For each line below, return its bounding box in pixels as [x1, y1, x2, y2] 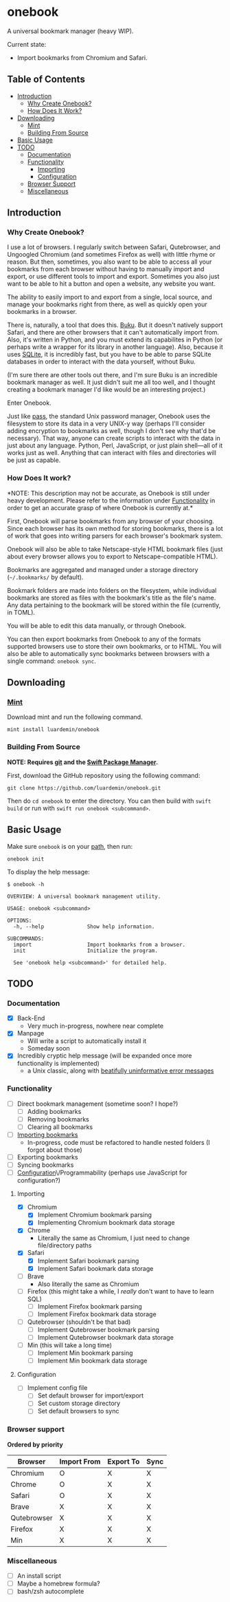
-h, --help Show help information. [13, 923, 155, 930]
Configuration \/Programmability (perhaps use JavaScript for [16, 1168, 187, 1177]
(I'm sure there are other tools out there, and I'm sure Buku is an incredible [7, 371, 218, 379]
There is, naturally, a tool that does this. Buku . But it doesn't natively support [7, 321, 223, 329]
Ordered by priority [7, 1440, 63, 1448]
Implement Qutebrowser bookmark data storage [37, 1334, 174, 1342]
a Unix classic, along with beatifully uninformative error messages [27, 1066, 214, 1075]
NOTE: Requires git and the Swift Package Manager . [7, 758, 159, 766]
